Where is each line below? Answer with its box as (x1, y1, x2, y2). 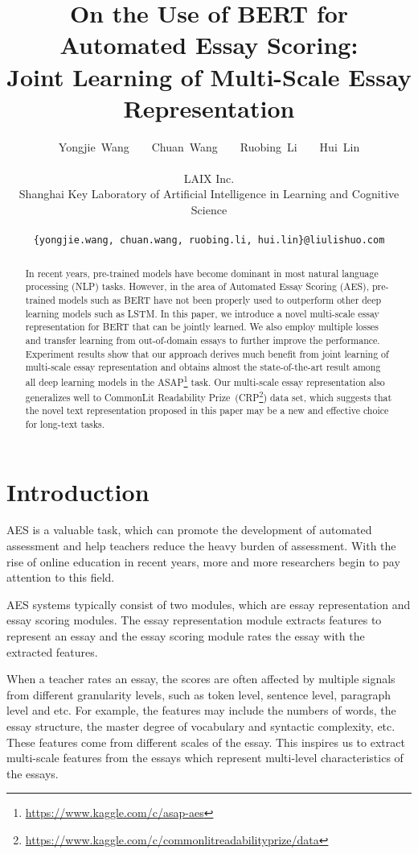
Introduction (6, 475, 150, 508)
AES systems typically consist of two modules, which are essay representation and (6, 595, 411, 612)
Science (191, 201, 227, 218)
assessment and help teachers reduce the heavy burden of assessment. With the (6, 537, 396, 554)
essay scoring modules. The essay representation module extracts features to (6, 611, 382, 628)
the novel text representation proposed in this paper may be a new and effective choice (25, 404, 389, 417)
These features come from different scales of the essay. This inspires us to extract (6, 733, 405, 750)
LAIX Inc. (183, 169, 235, 186)
